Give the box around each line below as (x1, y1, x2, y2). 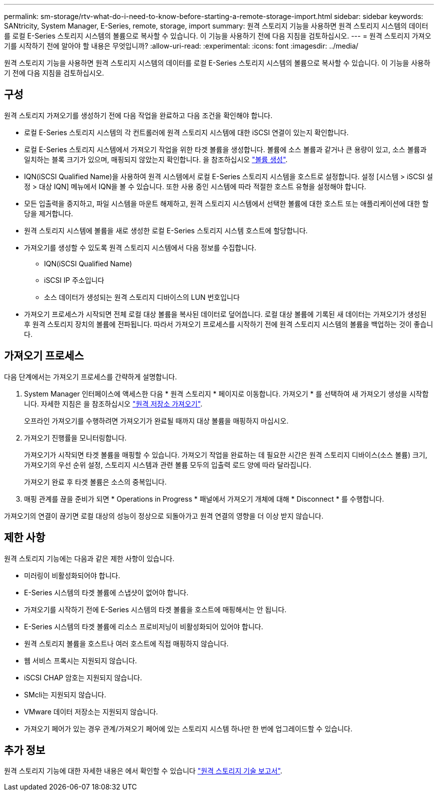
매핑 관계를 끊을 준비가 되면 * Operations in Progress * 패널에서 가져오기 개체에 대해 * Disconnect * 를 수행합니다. (24, 494, 384, 503)
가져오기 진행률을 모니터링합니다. (24, 433, 127, 442)
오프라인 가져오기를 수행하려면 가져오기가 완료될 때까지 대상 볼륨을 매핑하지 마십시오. (24, 416, 288, 425)
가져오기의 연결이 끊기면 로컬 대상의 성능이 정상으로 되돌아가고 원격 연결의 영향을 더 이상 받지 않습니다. (4, 511, 323, 520)
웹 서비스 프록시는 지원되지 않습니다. (24, 656, 137, 665)
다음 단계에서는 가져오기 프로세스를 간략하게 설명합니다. (4, 372, 177, 381)
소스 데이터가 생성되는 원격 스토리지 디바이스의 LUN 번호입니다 (44, 292, 240, 301)
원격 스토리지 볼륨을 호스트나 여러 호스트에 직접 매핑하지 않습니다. (24, 639, 229, 648)
